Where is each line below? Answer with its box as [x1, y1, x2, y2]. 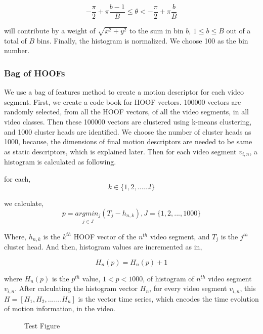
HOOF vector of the [73, 231, 137, 241]
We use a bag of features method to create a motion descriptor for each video [4, 87, 244, 97]
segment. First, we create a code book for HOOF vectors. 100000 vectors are [4, 96, 241, 107]
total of [4, 35, 27, 46]
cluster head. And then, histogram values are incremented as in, [4, 241, 202, 252]
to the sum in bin [129, 25, 184, 36]
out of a [226, 25, 251, 36]
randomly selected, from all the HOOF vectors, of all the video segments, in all [4, 106, 249, 117]
